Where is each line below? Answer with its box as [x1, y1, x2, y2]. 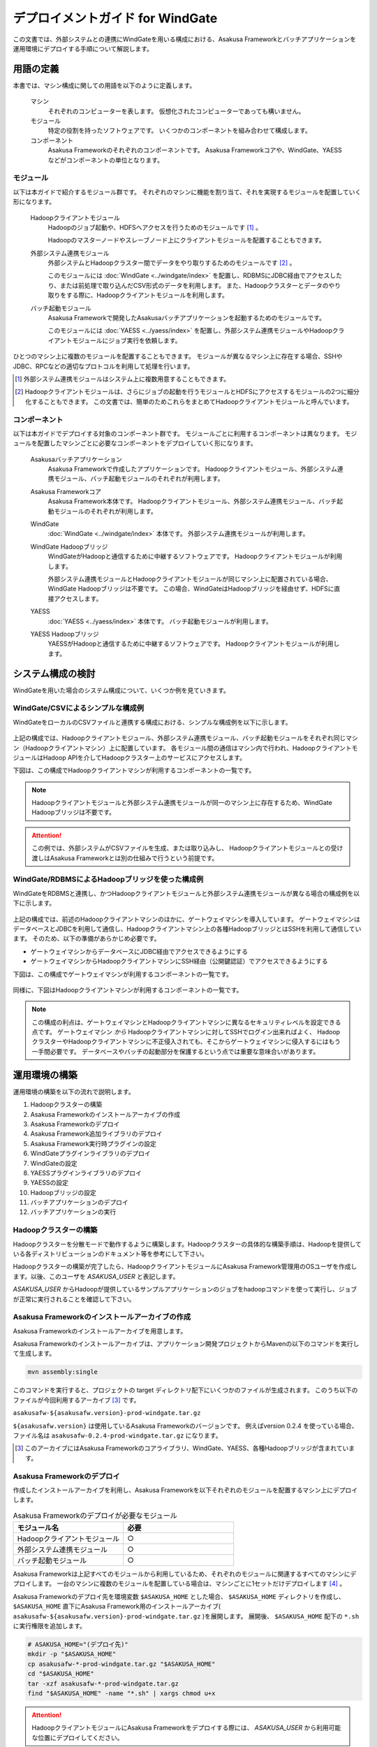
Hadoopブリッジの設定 [30, 1188, 97, 1196]
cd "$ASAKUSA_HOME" [27, 1670, 94, 1678]
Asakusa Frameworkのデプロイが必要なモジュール [13, 1510, 178, 1520]
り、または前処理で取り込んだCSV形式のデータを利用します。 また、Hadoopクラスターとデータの [47, 281, 329, 289]
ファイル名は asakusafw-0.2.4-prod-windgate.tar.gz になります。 [13, 1431, 222, 1440]
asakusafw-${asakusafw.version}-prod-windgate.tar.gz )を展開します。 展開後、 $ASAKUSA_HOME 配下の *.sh [13, 1611, 360, 1621]
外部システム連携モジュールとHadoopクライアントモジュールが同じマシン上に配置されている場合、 [47, 574, 332, 583]
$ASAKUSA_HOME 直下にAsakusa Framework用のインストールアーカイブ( [13, 1602, 221, 1611]
